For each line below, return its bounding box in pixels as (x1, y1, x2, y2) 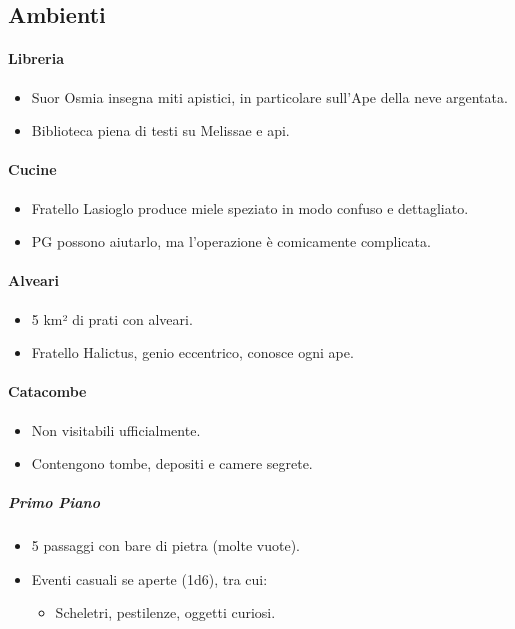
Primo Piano (8, 492, 100, 513)
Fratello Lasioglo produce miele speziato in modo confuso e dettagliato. (31, 197, 469, 218)
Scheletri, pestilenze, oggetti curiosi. (55, 602, 276, 623)
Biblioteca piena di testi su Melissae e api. (31, 120, 290, 141)
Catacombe (8, 381, 87, 402)
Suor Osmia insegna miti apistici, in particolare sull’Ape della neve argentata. (31, 86, 508, 107)
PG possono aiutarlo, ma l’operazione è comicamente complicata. (31, 231, 431, 252)
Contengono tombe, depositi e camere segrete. (31, 453, 313, 474)
